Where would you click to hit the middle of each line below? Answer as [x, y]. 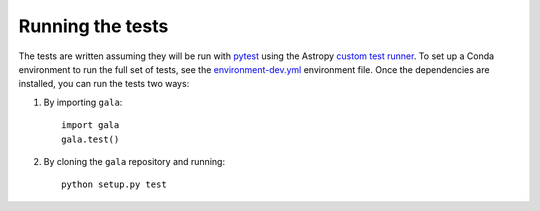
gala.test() [90, 139]
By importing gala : [83, 102]
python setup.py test [114, 184]
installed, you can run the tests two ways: [104, 84]
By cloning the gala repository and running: [134, 161]
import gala [90, 125]
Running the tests [93, 26]
